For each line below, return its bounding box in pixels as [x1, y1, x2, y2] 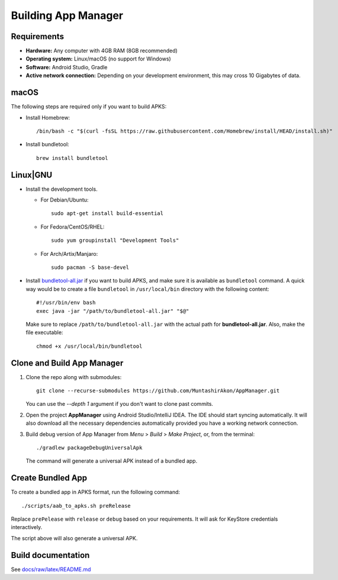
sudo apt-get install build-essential [51, 210, 164, 217]
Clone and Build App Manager [11, 358, 124, 368]
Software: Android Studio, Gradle [25, 63, 108, 71]
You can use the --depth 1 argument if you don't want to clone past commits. [25, 400, 213, 408]
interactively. [11, 524, 43, 531]
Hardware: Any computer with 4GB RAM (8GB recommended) [25, 47, 178, 55]
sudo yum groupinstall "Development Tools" [51, 237, 179, 244]
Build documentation [11, 550, 90, 560]
